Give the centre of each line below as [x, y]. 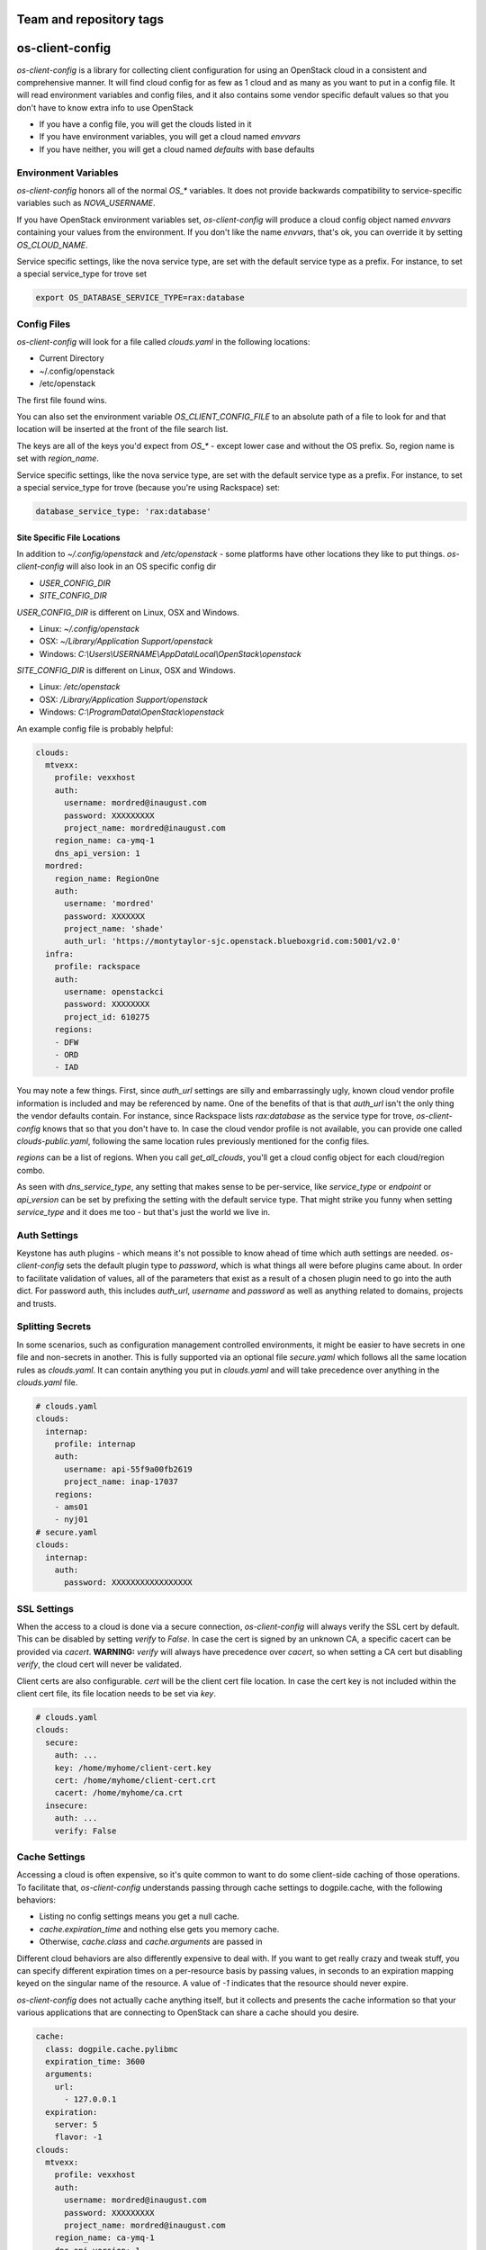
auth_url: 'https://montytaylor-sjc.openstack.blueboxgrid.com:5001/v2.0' [233, 941]
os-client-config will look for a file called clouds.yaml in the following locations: [163, 342]
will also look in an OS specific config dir [141, 566]
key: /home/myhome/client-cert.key [133, 1768]
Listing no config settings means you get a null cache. [139, 1916]
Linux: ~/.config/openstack [89, 628]
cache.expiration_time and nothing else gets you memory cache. [159, 1929]
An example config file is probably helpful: [95, 728]
